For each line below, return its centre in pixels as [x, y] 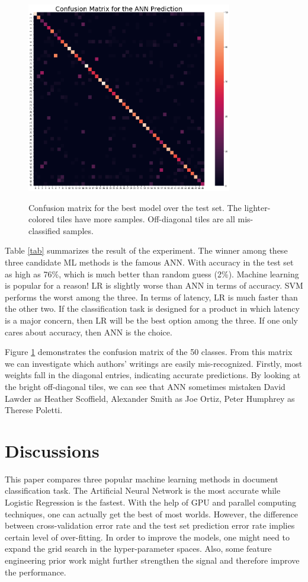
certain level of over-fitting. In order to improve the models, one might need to [147, 537]
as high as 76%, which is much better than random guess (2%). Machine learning [152, 274]
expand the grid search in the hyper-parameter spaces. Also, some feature [138, 549]
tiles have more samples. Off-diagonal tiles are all [146, 219]
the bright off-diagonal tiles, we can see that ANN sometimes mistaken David [145, 386]
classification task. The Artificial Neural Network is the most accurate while [143, 490]
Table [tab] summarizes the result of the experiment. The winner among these [146, 250]
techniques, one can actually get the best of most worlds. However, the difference [152, 514]
